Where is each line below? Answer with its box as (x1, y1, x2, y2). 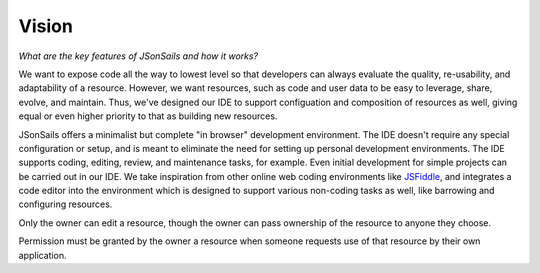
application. (18, 249, 67, 261)
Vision (18, 15, 74, 37)
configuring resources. (18, 198, 113, 210)
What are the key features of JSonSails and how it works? (18, 50, 259, 62)
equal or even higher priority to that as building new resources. (18, 110, 278, 122)
